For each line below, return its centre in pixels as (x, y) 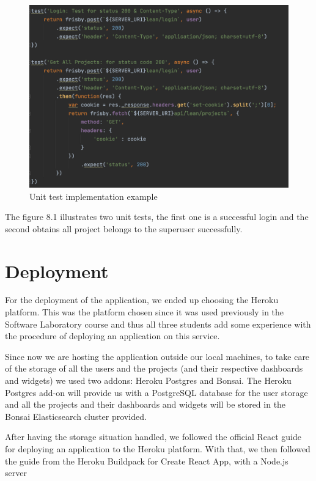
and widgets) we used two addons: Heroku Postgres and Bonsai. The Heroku (148, 380)
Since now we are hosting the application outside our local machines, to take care (157, 356)
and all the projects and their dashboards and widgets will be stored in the (145, 404)
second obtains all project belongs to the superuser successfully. (124, 228)
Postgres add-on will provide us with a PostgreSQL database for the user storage (156, 392)
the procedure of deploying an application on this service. (112, 336)
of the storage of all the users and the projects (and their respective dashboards (154, 368)
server (16, 473)
